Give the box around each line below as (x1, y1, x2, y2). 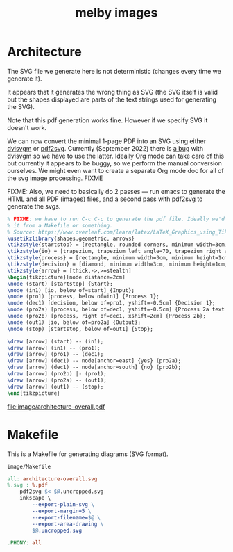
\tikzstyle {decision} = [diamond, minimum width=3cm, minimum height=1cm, (7, 261, 228, 268)
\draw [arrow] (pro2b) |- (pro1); (7, 371, 107, 378)
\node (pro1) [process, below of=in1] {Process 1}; (7, 293, 159, 300)
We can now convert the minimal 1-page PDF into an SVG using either (7, 137, 207, 145)
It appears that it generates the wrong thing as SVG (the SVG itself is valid (7, 88, 218, 96)
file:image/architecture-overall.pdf (7, 402, 105, 411)
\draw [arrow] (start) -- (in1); (7, 338, 104, 345)
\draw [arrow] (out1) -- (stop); (7, 383, 104, 390)
